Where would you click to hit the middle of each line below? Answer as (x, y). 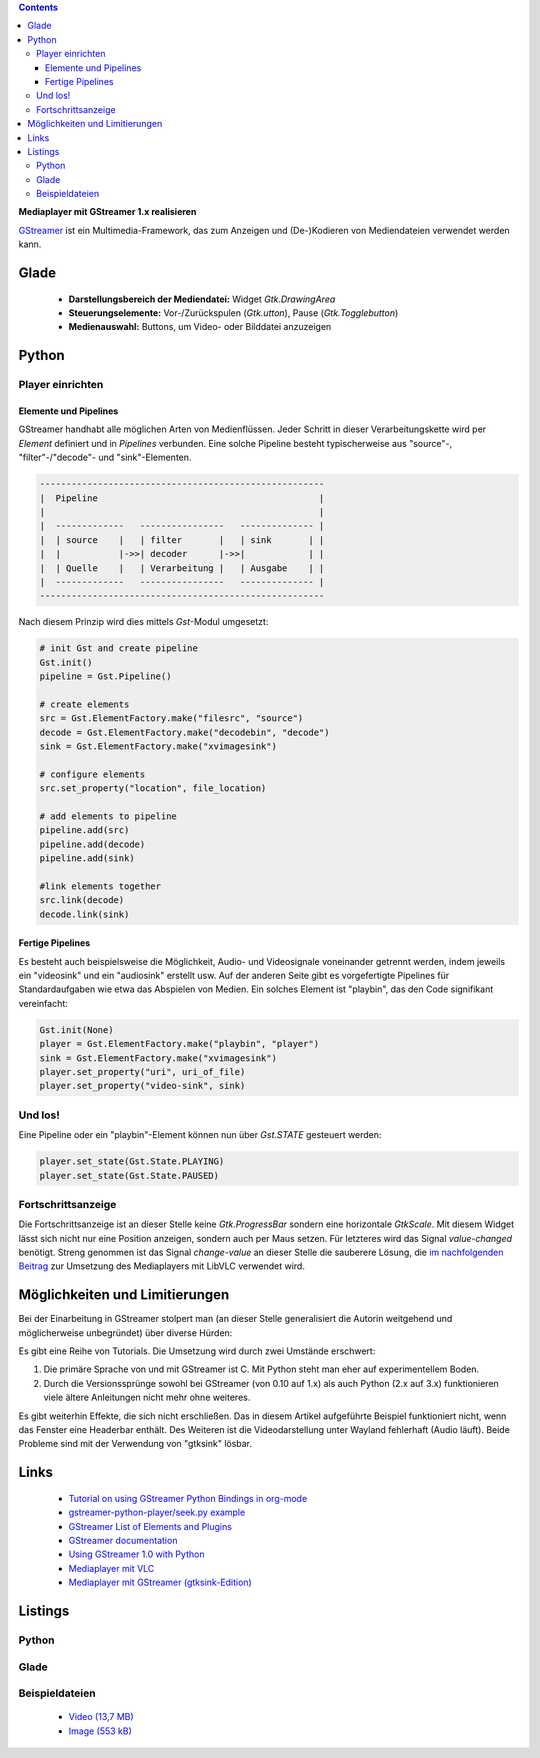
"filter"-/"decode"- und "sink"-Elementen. (105, 457)
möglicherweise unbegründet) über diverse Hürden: (125, 1332)
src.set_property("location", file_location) (153, 788)
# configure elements (92, 774)
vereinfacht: (43, 1003)
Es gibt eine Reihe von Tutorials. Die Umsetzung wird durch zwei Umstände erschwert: (197, 1351)
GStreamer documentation (123, 1541)
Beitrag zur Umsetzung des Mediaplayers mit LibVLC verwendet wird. (161, 1266)
